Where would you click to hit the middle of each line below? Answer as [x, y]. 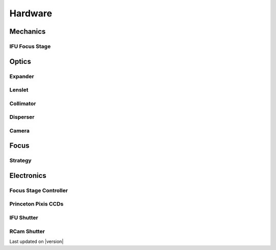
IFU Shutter [24, 218]
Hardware [31, 13]
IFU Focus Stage [30, 46]
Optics [20, 61]
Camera [20, 130]
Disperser [22, 117]
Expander [22, 76]
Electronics [28, 176]
